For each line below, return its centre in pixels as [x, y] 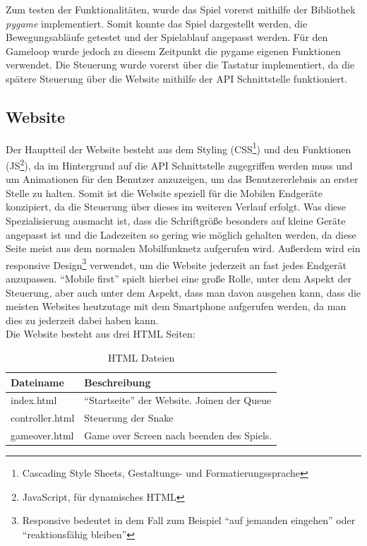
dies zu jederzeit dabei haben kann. [82, 320]
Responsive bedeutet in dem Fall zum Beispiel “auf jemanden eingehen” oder [189, 520]
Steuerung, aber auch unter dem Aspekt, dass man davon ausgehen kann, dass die [183, 292]
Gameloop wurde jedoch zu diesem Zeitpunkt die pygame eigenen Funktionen [173, 51]
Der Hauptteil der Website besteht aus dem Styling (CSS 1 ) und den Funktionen [179, 148]
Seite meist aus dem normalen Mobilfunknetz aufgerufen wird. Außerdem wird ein [183, 248]
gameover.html [42, 435]
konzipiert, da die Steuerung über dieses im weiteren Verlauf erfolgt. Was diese [176, 207]
